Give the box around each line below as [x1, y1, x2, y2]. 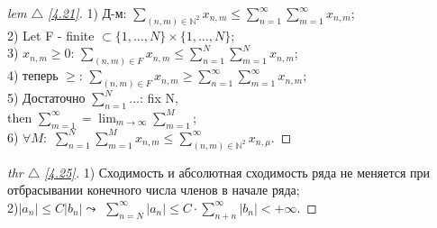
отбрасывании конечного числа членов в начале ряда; [7, 180, 300, 199]
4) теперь [7, 66, 59, 85]
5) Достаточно [7, 88, 86, 107]
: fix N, [140, 88, 178, 107]
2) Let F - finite [7, 25, 95, 44]
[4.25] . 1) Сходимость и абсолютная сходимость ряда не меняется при [44, 162, 430, 181]
